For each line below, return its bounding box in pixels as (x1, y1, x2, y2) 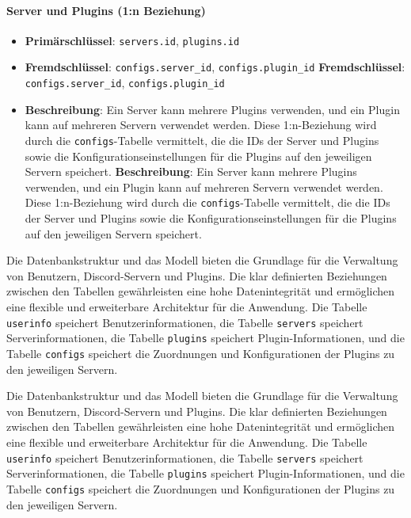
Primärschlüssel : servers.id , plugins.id (25, 32, 240, 48)
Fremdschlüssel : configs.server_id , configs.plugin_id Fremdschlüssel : (25, 59, 405, 75)
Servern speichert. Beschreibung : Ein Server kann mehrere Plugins (25, 163, 357, 180)
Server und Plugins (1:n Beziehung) (6, 2, 206, 18)
